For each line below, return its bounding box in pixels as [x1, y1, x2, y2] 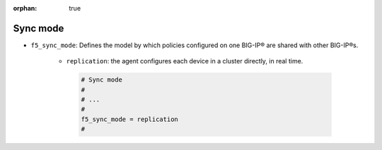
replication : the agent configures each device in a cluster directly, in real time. [66, 57, 303, 65]
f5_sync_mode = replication [81, 115, 178, 123]
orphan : [13, 4, 37, 12]
